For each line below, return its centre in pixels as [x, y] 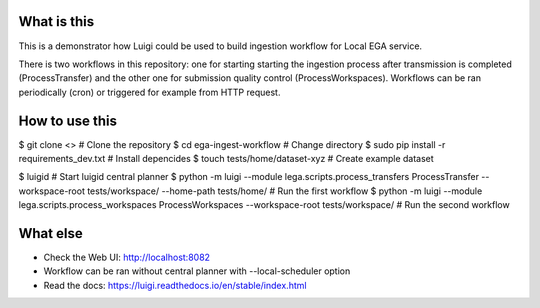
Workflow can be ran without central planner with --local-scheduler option [197, 271]
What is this [56, 21]
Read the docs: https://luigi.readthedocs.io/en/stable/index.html [175, 285]
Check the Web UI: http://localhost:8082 [126, 257]
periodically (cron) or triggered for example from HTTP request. [149, 92]
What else [51, 233]
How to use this [68, 120]
